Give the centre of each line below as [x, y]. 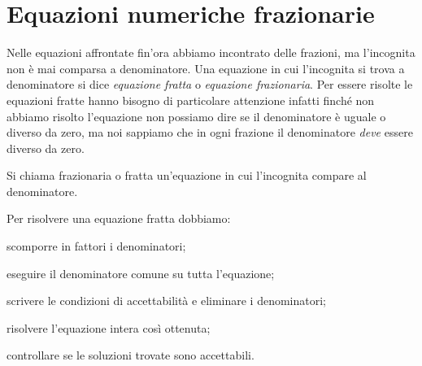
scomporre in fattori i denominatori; [96, 246]
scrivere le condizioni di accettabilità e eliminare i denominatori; [167, 301]
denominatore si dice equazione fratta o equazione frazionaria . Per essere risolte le [210, 84]
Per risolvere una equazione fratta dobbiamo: [119, 218]
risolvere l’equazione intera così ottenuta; [109, 327]
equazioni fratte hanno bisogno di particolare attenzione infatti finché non [191, 100]
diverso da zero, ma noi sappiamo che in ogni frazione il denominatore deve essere [210, 132]
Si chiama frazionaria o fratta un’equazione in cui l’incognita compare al [187, 175]
